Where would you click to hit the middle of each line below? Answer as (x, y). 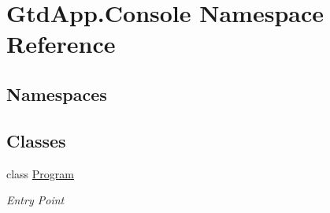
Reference (61, 44)
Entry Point (35, 200)
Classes (36, 140)
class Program (40, 173)
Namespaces (57, 93)
